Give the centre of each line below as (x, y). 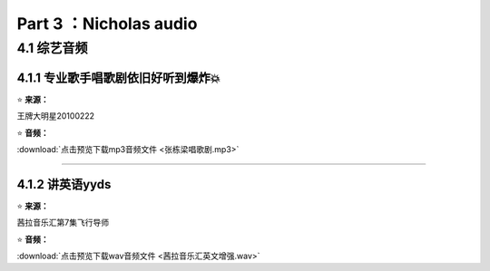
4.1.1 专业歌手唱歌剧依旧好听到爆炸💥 (119, 77)
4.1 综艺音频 (52, 48)
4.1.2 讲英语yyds (64, 184)
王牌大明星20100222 (56, 116)
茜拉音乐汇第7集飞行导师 (63, 223)
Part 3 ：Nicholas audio (107, 24)
